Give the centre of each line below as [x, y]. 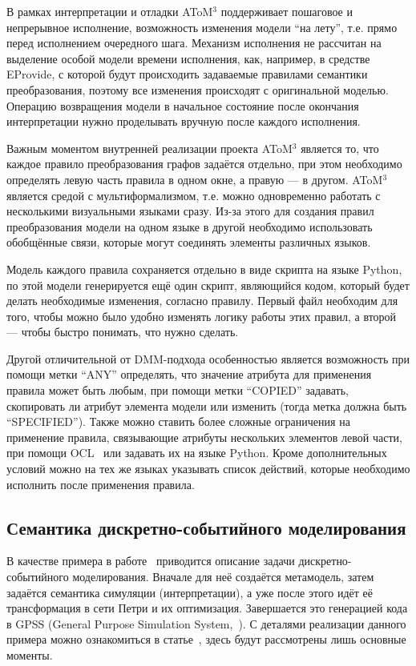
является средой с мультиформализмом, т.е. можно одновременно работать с [194, 195]
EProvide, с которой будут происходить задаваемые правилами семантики [187, 74]
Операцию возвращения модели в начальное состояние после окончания [183, 105]
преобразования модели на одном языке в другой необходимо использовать [190, 226]
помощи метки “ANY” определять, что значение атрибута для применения [189, 374]
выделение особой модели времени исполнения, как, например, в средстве [188, 58]
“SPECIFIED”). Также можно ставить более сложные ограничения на [178, 421]
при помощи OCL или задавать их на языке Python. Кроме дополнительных [197, 453]
